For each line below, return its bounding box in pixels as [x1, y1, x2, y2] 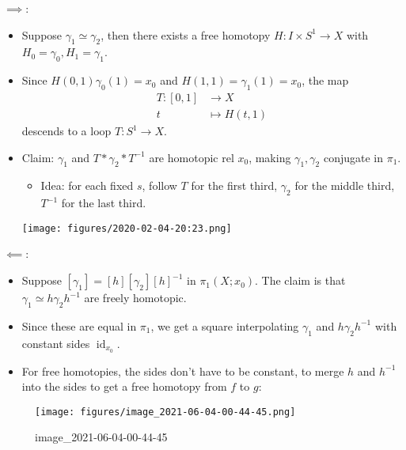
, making [249, 149, 291, 165]
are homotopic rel [149, 149, 234, 165]
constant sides [21, 335, 90, 351]
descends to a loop [21, 123, 112, 139]
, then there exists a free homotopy [101, 26, 271, 43]
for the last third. [61, 195, 146, 211]
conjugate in [323, 149, 383, 165]
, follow [142, 177, 177, 194]
